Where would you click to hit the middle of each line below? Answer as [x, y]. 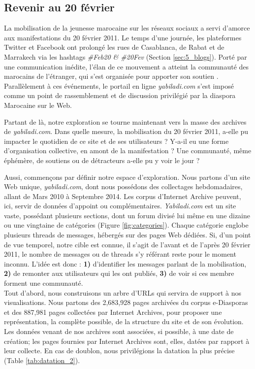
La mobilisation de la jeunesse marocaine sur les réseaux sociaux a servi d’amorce [127, 28]
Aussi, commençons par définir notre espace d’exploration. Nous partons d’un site [127, 177]
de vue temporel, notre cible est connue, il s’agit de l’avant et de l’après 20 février [127, 244]
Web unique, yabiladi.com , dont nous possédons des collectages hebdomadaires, [123, 186]
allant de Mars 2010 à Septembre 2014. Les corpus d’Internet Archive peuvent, [123, 196]
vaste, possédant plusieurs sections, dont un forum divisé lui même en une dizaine [127, 215]
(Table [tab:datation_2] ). [42, 360]
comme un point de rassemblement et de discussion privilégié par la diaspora [120, 95]
